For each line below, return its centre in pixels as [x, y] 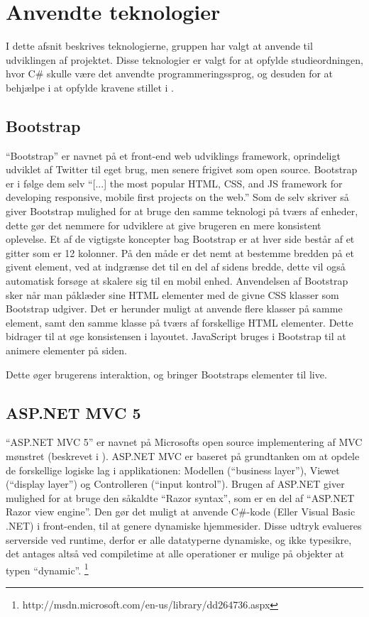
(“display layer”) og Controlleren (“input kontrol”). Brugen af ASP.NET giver [175, 484]
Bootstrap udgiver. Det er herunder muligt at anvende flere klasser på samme [174, 308]
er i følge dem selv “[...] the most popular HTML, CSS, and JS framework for [174, 183]
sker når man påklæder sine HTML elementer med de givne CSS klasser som [172, 294]
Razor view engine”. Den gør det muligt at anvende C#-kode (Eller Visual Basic [181, 512]
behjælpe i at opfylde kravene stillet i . [90, 87]
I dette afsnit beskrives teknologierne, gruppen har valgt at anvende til [159, 46]
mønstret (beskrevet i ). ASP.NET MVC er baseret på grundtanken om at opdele [183, 456]
